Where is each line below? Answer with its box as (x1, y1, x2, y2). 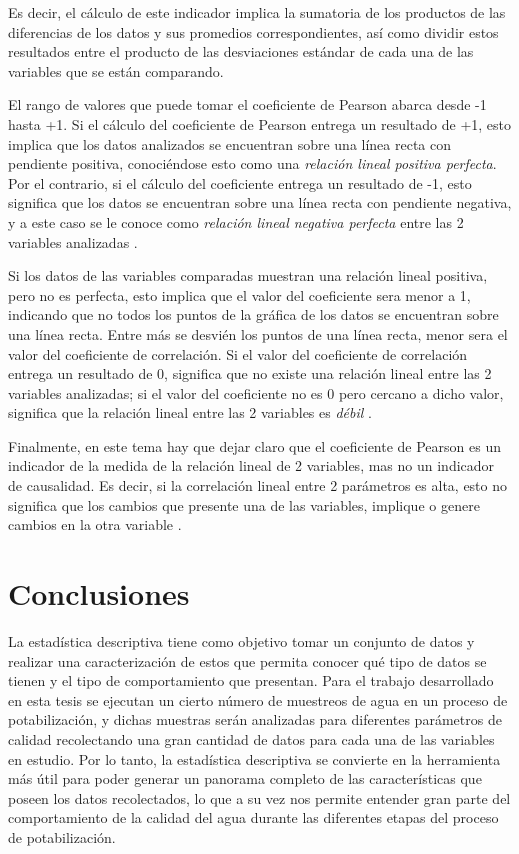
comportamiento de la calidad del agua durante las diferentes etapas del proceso (8, 807, 499, 828)
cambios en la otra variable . (8, 514, 182, 535)
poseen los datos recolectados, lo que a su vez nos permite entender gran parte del (8, 787, 511, 808)
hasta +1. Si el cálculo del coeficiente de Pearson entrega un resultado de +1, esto (8, 113, 512, 134)
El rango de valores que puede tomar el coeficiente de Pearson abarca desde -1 (8, 94, 487, 115)
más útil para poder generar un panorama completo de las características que (8, 768, 482, 789)
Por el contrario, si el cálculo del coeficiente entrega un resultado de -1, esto (8, 172, 472, 193)
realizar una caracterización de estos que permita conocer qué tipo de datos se (8, 650, 487, 671)
